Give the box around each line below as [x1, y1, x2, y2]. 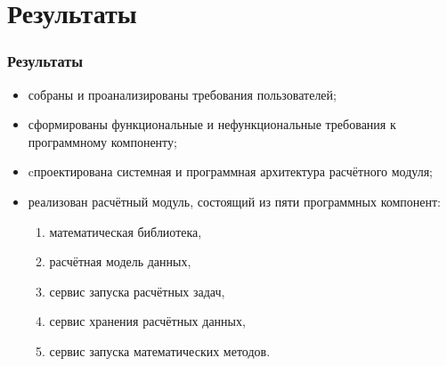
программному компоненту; [28, 132, 177, 150]
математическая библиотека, [49, 222, 202, 240]
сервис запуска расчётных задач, [49, 281, 225, 300]
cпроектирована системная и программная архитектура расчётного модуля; [28, 162, 433, 181]
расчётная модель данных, [49, 252, 191, 271]
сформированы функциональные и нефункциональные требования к [28, 115, 396, 134]
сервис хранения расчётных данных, [49, 312, 246, 330]
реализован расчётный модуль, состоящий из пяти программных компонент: [28, 191, 442, 210]
